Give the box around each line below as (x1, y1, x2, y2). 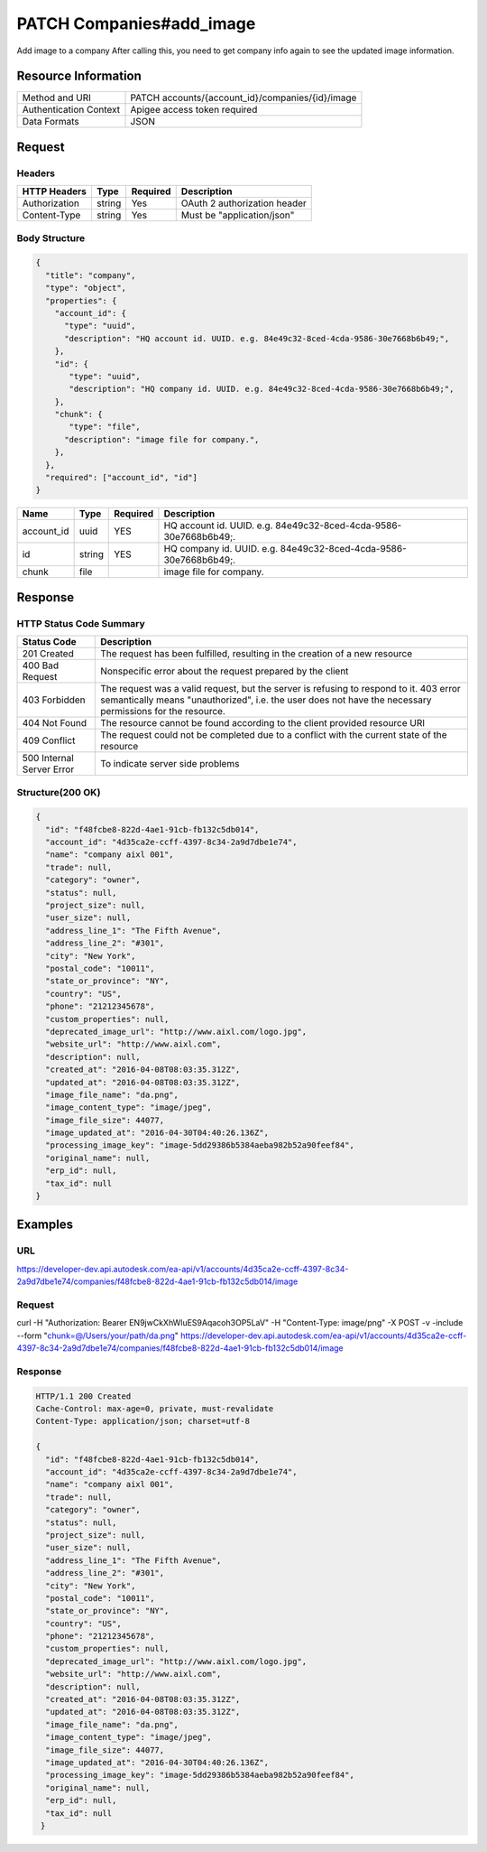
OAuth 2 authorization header (180, 197, 307, 209)
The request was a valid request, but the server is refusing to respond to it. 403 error (100, 683, 462, 695)
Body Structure (16, 231, 86, 244)
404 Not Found (22, 717, 87, 730)
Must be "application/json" (180, 209, 295, 221)
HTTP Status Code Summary (16, 617, 146, 629)
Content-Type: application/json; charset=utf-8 (35, 1416, 250, 1427)
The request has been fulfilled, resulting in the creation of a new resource (100, 647, 413, 660)
